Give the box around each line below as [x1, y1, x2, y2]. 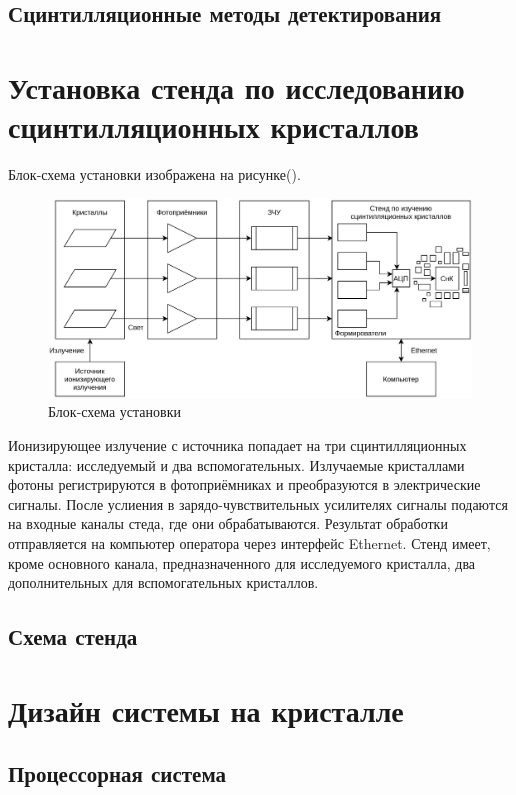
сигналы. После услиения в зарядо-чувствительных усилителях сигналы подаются [8, 493, 508, 514]
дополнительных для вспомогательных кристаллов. [8, 572, 319, 593]
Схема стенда [8, 621, 138, 652]
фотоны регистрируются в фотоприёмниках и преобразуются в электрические [8, 474, 481, 495]
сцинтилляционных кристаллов [8, 106, 419, 147]
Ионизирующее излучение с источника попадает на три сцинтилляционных [8, 435, 467, 456]
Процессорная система [8, 758, 227, 789]
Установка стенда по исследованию [8, 66, 465, 107]
